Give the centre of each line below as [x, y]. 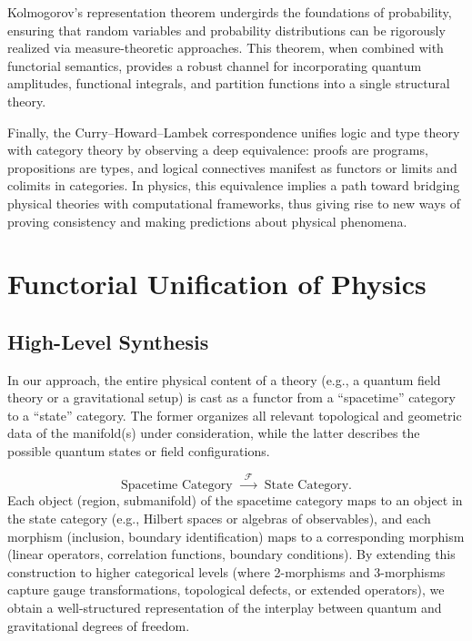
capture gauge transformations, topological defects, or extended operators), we [226, 590]
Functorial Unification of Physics [217, 284]
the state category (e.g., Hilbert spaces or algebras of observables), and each [219, 519]
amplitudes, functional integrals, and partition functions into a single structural [229, 83]
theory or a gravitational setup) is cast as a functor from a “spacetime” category [231, 397]
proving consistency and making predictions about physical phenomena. [207, 221]
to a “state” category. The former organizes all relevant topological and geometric [235, 415]
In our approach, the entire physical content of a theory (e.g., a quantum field [224, 379]
